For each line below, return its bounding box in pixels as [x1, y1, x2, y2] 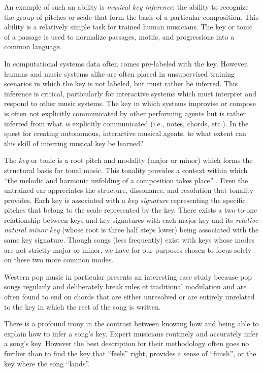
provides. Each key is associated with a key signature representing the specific [4, 194, 246, 205]
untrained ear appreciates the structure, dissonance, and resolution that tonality [4, 185, 254, 195]
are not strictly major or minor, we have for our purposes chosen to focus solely [4, 244, 252, 255]
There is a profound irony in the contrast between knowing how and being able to [4, 318, 259, 329]
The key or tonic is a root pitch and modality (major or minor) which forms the [4, 155, 253, 165]
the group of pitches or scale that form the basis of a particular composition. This [4, 11, 259, 22]
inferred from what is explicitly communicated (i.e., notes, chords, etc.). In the [4, 118, 249, 128]
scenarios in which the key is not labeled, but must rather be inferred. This [4, 78, 238, 89]
